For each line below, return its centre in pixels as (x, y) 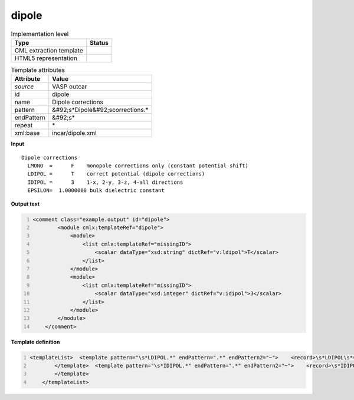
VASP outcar (70, 87)
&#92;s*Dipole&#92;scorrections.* (100, 110)
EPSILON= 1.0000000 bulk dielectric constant (96, 191)
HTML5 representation (46, 58)
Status (99, 42)
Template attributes (38, 70)
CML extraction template (49, 50)
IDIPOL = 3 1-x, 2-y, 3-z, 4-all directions (105, 182)
